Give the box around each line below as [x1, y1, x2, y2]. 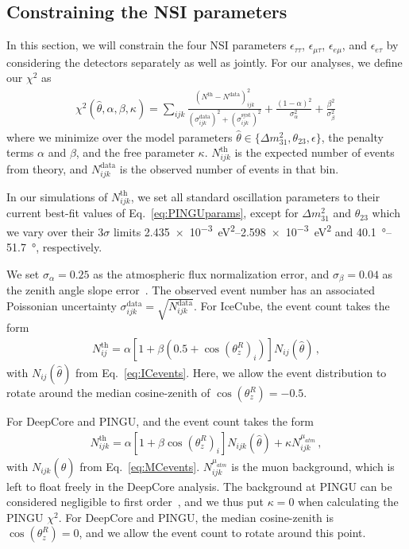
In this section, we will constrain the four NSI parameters [6, 37, 287, 53]
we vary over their [6, 223, 95, 239]
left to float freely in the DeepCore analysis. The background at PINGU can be [6, 477, 392, 494]
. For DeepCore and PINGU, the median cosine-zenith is [58, 508, 334, 525]
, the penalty [321, 128, 384, 145]
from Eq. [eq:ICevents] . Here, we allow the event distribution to [75, 364, 387, 381]
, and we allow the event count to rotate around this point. [79, 524, 366, 541]
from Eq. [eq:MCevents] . [79, 457, 200, 474]
